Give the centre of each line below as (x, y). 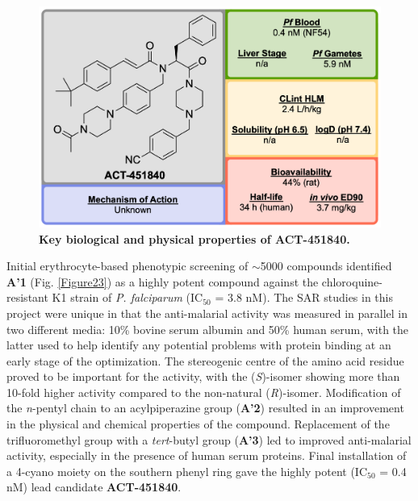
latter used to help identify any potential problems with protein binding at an (199, 345)
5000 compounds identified (326, 266)
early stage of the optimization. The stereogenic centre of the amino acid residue (205, 360)
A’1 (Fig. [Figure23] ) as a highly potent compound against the (163, 281)
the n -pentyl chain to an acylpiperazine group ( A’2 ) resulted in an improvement (205, 408)
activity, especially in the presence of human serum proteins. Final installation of (207, 455)
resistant (27, 297)
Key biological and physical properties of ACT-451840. (194, 238)
